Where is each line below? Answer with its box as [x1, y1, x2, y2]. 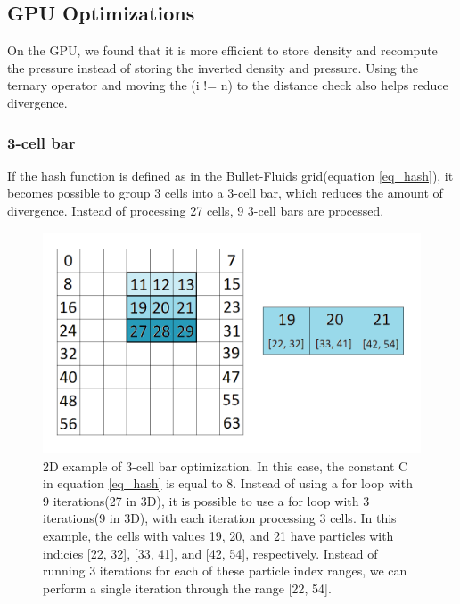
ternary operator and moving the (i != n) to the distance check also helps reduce [7, 76, 448, 94]
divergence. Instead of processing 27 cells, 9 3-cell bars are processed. [7, 200, 384, 219]
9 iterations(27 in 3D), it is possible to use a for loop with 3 [43, 491, 370, 510]
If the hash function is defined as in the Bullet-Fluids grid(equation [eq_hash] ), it [7, 166, 454, 184]
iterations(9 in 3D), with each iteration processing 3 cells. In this [43, 509, 397, 527]
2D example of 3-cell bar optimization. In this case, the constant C [43, 456, 408, 475]
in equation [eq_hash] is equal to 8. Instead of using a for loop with [43, 474, 413, 493]
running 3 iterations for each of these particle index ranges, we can [43, 561, 407, 580]
